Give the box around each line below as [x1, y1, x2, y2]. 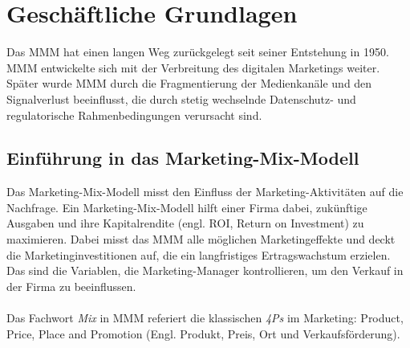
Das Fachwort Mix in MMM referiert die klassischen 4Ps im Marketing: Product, [6, 309, 404, 326]
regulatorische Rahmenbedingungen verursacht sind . [6, 106, 262, 123]
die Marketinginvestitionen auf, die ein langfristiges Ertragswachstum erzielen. [6, 246, 391, 263]
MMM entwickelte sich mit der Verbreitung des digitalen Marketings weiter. [6, 59, 380, 76]
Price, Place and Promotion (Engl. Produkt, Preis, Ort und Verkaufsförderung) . [6, 325, 400, 342]
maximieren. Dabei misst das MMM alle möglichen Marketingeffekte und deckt [6, 231, 396, 248]
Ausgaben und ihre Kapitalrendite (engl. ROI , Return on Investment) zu [6, 215, 364, 231]
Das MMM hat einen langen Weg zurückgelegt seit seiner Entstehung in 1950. [6, 43, 389, 60]
